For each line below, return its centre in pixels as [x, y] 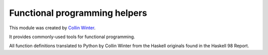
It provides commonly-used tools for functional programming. [72, 37]
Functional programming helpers [78, 13]
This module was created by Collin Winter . [52, 28]
